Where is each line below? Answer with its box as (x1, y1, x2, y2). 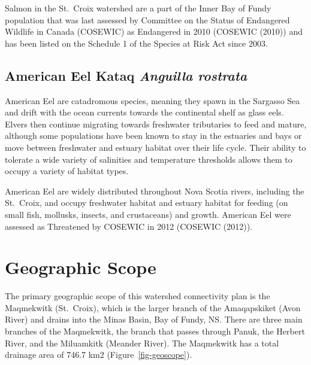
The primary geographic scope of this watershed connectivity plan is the (5, 290, 270, 302)
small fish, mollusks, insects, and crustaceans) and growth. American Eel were (5, 208, 291, 220)
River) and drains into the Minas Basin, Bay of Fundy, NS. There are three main (5, 313, 303, 326)
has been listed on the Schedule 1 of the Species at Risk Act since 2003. (5, 36, 268, 49)
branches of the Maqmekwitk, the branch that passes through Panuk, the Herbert (5, 325, 305, 337)
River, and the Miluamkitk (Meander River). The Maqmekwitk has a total (5, 336, 279, 349)
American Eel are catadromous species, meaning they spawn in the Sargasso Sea (5, 94, 300, 107)
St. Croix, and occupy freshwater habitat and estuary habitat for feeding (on (5, 196, 288, 209)
